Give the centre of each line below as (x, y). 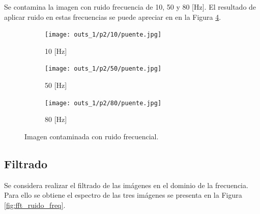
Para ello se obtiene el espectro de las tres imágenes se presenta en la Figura (123, 195)
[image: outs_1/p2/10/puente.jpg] (103, 35)
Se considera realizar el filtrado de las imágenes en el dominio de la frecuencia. (126, 185)
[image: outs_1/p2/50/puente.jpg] (103, 69)
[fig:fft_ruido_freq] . (35, 205)
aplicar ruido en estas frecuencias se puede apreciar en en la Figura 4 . (113, 17)
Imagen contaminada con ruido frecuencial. (92, 136)
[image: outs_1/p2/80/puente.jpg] (103, 103)
